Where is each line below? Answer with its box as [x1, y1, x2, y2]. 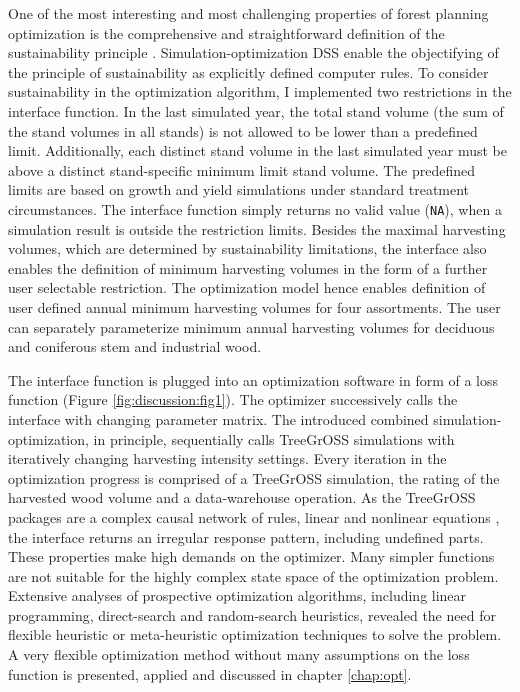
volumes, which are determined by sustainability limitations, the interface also [8, 238, 487, 259]
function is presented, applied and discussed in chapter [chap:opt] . [8, 663, 412, 684]
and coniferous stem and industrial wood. [8, 336, 262, 357]
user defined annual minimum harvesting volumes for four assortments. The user [8, 296, 501, 317]
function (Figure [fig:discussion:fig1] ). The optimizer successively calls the [8, 389, 458, 410]
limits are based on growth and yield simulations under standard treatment [8, 179, 470, 200]
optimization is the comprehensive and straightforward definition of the [8, 22, 445, 43]
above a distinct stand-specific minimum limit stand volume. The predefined [8, 159, 476, 180]
